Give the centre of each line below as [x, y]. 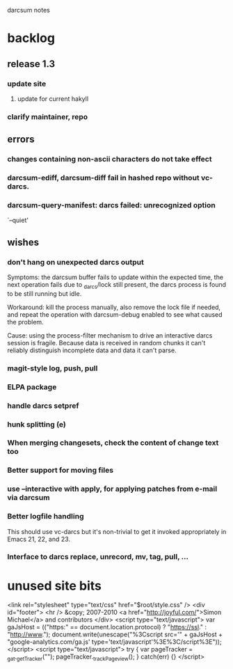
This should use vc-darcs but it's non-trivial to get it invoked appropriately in [117, 531]
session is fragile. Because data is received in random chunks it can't [106, 343]
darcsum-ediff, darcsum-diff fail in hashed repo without [103, 178]
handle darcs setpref [43, 405]
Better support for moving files [60, 471]
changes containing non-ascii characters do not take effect [110, 159]
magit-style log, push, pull [53, 368]
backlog [31, 38]
